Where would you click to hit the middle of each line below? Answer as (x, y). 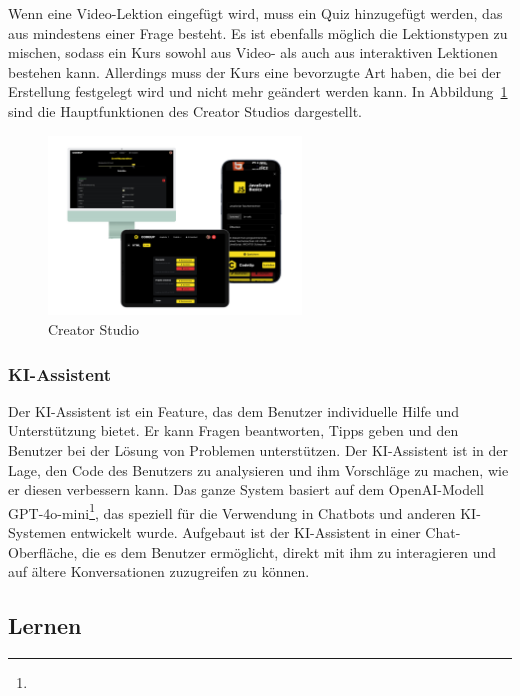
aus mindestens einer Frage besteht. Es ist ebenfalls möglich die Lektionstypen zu (258, 32)
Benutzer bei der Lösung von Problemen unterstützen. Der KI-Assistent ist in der (258, 450)
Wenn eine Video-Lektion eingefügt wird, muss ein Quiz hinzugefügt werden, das (255, 13)
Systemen (37, 532)
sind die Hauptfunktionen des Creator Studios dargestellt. (185, 110)
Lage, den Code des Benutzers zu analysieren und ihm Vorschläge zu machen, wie (258, 469)
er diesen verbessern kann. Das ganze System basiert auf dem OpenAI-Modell (246, 489)
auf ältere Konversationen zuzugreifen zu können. (159, 571)
